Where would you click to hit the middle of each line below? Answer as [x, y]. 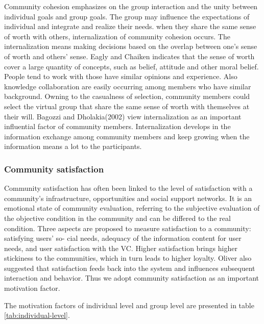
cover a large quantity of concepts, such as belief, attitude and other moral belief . [131, 66]
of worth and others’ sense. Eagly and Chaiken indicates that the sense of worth [129, 56]
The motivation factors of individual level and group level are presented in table [129, 305]
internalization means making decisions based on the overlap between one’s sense [131, 46]
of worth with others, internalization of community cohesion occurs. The [117, 36]
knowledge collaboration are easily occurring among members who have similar [128, 86]
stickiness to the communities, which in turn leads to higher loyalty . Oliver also [128, 258]
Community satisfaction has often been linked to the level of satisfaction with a [128, 188]
